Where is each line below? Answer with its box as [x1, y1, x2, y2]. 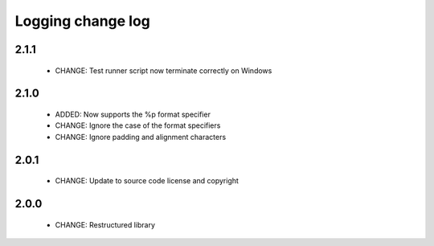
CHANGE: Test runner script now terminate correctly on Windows [55, 65, 272, 76]
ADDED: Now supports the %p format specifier [55, 109, 211, 119]
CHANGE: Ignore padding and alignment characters [55, 132, 227, 141]
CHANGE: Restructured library [55, 219, 156, 229]
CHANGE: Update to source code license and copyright [55, 176, 239, 186]
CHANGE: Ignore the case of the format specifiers [55, 121, 221, 130]
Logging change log [14, 12, 150, 30]
